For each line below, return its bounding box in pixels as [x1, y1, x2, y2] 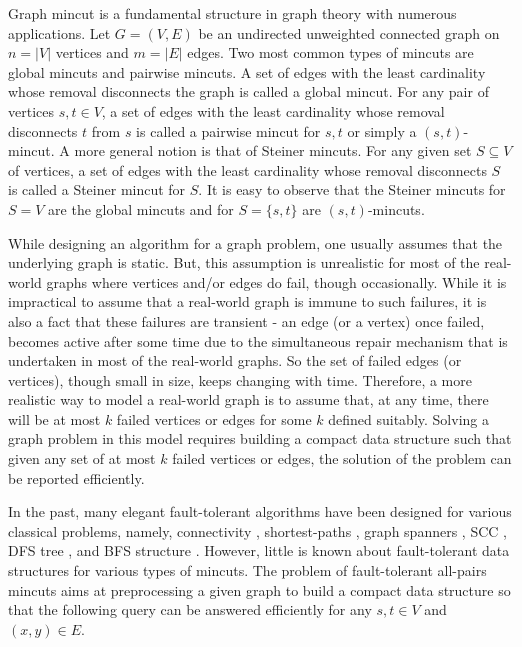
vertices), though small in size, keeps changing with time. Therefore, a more [8, 369, 472, 390]
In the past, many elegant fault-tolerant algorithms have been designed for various [8, 501, 512, 522]
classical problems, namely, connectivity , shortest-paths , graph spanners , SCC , [8, 520, 507, 541]
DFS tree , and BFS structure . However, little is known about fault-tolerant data [8, 540, 510, 561]
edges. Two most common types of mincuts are [187, 42, 474, 63]
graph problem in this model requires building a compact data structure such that [8, 428, 512, 449]
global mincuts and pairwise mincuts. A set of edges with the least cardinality [8, 61, 486, 82]
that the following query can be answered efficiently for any [8, 599, 372, 620]
